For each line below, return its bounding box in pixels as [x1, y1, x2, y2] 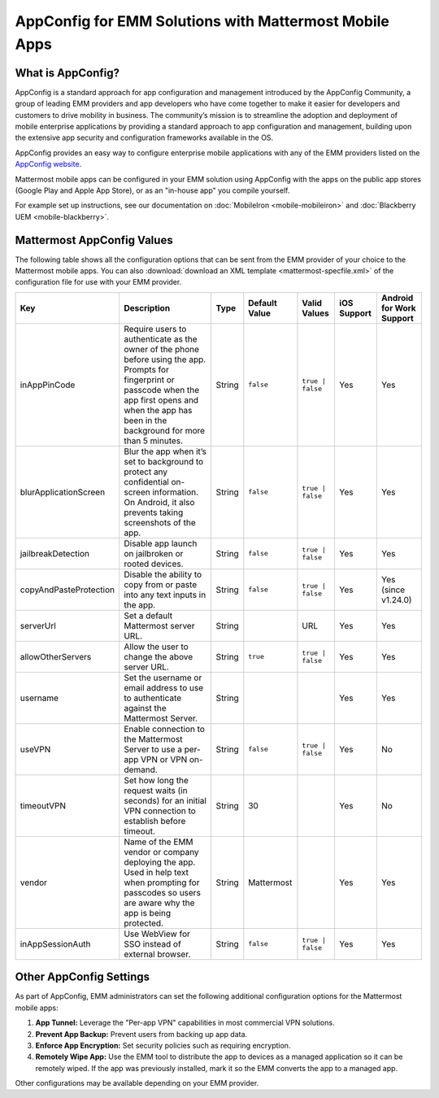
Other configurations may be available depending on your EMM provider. [15, 1078, 259, 1088]
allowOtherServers [20, 651, 92, 662]
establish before [123, 815, 186, 826]
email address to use [123, 682, 203, 693]
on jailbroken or [123, 547, 184, 559]
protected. [123, 917, 164, 929]
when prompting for [123, 877, 200, 888]
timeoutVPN [20, 800, 67, 811]
